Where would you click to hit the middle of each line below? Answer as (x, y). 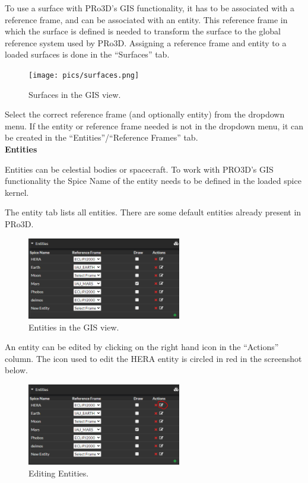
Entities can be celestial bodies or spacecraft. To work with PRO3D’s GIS (139, 169)
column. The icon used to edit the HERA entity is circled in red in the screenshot (153, 358)
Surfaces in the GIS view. (75, 94)
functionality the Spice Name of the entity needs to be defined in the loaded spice (153, 181)
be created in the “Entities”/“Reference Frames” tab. (101, 137)
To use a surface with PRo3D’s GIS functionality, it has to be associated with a (150, 8)
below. (16, 370)
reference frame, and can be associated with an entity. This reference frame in (146, 19)
